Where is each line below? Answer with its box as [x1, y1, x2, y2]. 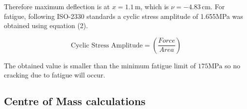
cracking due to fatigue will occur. [4, 70, 105, 80]
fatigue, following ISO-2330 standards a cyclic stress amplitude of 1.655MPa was [4, 11, 243, 21]
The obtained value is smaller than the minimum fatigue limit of [4, 60, 196, 70]
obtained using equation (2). [4, 20, 88, 31]
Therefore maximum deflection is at [4, 1, 110, 11]
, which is [140, 1, 169, 11]
